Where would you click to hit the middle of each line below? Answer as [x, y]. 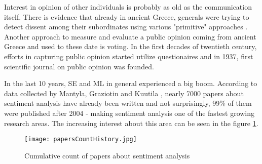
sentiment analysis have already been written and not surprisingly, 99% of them [128, 103]
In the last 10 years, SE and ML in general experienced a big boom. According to [131, 83]
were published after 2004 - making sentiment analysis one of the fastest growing [129, 113]
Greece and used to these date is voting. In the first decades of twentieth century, [130, 46]
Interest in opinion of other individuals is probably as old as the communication [128, 7]
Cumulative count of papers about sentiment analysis [107, 155]
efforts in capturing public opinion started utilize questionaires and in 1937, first [129, 56]
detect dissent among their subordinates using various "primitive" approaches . [126, 27]
